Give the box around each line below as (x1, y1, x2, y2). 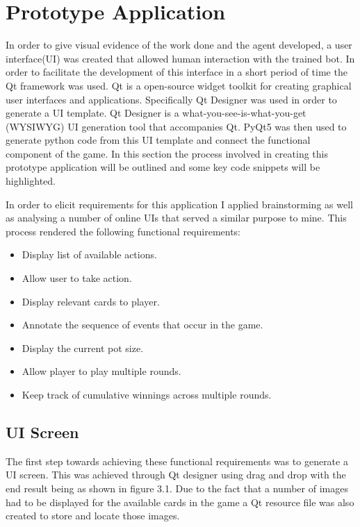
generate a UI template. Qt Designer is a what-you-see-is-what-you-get (6, 106, 306, 120)
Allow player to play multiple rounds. (22, 364, 181, 378)
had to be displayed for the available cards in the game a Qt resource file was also (6, 494, 354, 509)
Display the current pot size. (22, 340, 144, 355)
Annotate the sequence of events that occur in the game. (22, 317, 263, 332)
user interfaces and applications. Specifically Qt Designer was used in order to (6, 92, 337, 106)
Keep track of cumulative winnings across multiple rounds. (22, 387, 272, 401)
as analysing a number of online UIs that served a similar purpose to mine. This (6, 210, 347, 225)
